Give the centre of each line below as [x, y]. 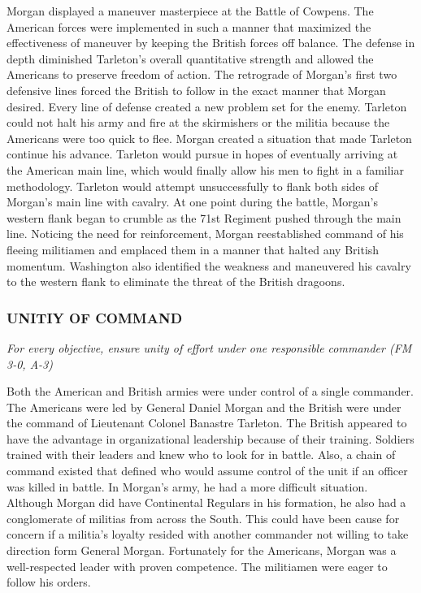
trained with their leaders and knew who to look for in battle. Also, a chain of [201, 454]
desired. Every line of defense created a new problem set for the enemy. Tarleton [207, 106]
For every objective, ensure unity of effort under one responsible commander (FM [209, 347]
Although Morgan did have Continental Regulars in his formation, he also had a [206, 502]
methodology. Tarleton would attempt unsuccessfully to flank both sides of [193, 186]
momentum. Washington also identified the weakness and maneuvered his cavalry [209, 265]
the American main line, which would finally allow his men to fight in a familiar [206, 169]
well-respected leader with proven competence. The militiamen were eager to [197, 566]
